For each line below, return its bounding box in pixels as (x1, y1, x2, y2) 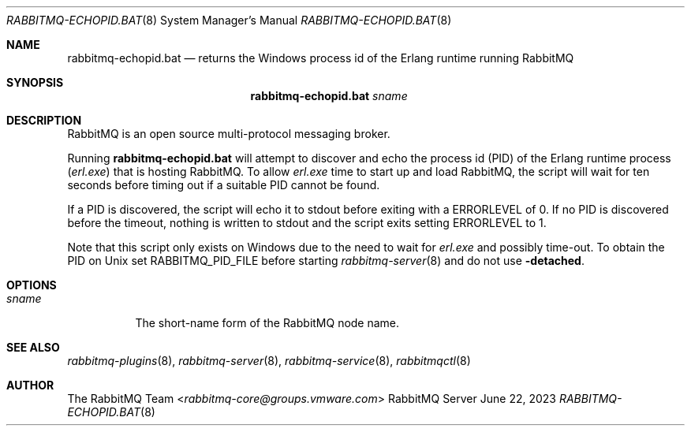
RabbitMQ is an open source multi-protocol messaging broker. (67, 127, 390, 140)
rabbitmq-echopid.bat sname (250, 89, 408, 102)
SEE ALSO (6, 341, 60, 354)
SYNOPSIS (6, 76, 64, 89)
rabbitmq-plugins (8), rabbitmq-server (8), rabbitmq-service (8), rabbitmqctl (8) (67, 354, 471, 367)
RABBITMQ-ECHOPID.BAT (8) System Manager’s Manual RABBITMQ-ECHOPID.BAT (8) (6, 13, 452, 27)
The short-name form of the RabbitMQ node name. (135, 316, 400, 330)
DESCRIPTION (6, 114, 82, 127)
